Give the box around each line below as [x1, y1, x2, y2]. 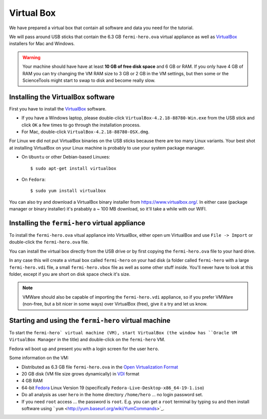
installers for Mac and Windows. [9, 41, 75, 47]
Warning [22, 54, 41, 60]
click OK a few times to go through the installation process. [21, 122, 141, 128]
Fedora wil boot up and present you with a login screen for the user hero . [9, 346, 159, 352]
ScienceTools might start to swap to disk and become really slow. [22, 77, 156, 83]
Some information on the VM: [9, 355, 69, 361]
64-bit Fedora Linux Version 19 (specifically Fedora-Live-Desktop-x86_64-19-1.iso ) [21, 384, 205, 391]
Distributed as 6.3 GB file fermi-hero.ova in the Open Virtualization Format [21, 364, 178, 370]
